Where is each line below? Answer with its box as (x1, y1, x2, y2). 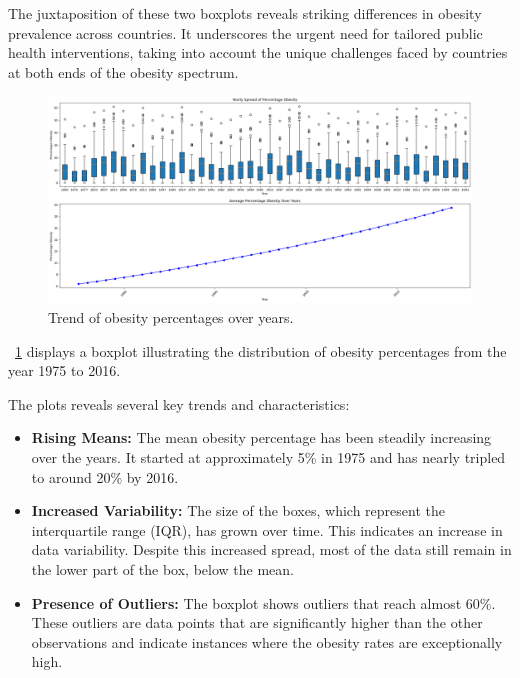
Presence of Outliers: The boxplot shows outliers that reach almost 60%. (31, 592, 496, 613)
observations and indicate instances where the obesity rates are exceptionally (31, 631, 503, 652)
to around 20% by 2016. (31, 466, 179, 487)
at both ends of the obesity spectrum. (8, 61, 239, 82)
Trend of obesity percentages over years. (48, 307, 294, 327)
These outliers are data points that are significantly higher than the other (31, 612, 483, 633)
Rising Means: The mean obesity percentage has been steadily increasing (31, 427, 492, 448)
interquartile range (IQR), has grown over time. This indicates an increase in (31, 519, 503, 540)
